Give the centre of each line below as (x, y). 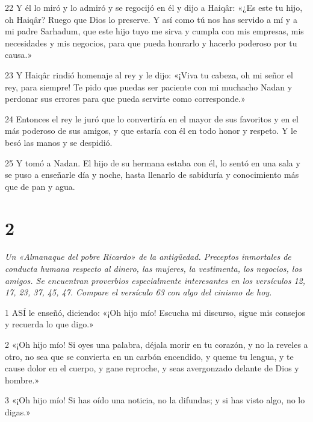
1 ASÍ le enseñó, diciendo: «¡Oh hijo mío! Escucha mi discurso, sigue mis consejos (155, 312)
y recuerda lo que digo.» (49, 324)
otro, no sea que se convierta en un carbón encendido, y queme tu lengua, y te (149, 356)
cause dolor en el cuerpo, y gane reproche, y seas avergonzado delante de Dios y (152, 368)
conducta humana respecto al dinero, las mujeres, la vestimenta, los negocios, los (153, 269)
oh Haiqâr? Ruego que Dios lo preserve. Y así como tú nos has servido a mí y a (151, 19)
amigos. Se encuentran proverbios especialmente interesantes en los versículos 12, (155, 280)
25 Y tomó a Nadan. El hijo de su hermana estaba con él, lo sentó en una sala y (153, 162)
